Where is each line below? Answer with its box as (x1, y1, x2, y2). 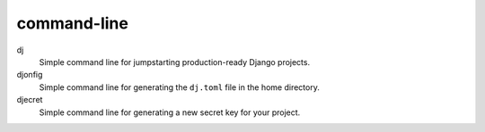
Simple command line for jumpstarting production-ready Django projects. (39, 56, 310, 67)
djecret (16, 95, 43, 105)
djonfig (16, 70, 43, 80)
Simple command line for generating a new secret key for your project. (39, 107, 301, 118)
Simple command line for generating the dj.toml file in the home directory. (39, 81, 321, 93)
